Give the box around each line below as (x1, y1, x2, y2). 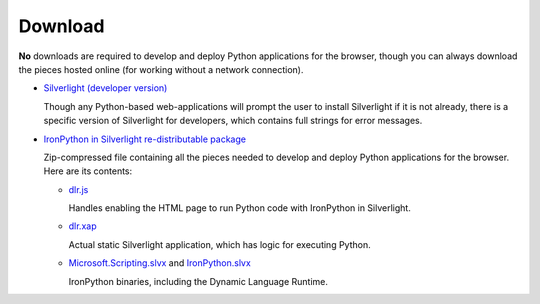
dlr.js (68, 183, 89, 195)
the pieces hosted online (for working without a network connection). (18, 63, 304, 75)
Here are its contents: (43, 165, 133, 177)
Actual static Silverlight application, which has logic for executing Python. (68, 238, 371, 250)
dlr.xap (68, 220, 97, 232)
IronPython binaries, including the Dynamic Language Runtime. (68, 275, 329, 287)
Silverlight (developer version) (43, 82, 168, 94)
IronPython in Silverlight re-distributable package (43, 133, 247, 145)
